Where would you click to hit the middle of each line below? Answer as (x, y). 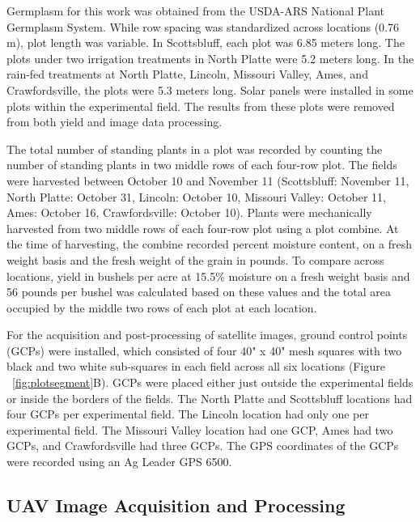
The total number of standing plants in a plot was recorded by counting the (195, 149)
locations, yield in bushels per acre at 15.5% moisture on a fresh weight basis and (208, 276)
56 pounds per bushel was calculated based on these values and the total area (199, 292)
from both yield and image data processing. (115, 122)
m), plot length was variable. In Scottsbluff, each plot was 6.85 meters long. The (206, 42)
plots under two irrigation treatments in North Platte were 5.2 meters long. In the (210, 58)
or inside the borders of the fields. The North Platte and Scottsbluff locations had (210, 398)
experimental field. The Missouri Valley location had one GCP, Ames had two (200, 429)
